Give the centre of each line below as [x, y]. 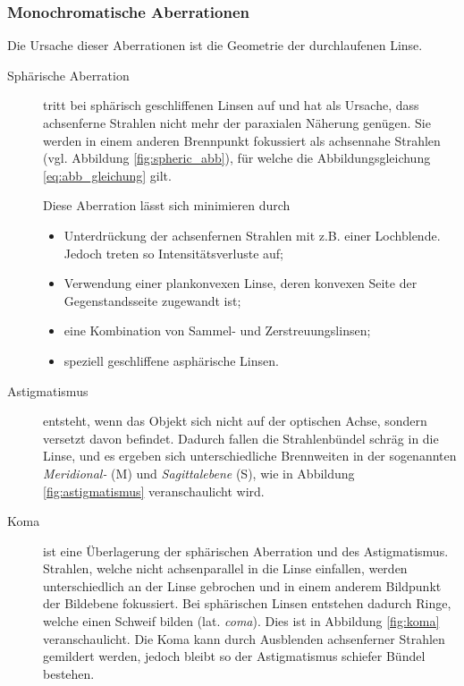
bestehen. [69, 673]
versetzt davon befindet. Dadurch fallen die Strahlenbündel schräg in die [241, 438]
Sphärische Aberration [68, 75]
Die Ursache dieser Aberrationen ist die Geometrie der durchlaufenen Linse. [215, 45]
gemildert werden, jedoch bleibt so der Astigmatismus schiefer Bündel [234, 656]
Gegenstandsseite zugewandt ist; [152, 300]
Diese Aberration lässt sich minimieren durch [167, 205]
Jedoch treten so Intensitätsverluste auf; [173, 253]
